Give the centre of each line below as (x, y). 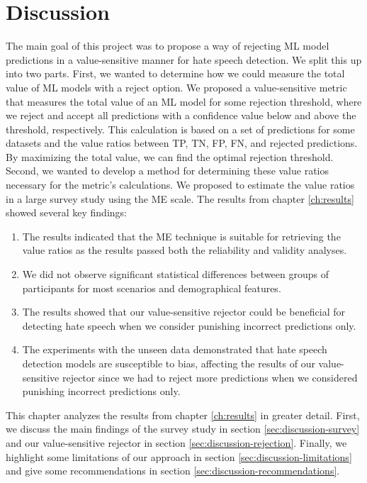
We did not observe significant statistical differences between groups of (176, 274)
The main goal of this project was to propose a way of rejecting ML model (168, 46)
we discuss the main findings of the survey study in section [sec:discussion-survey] (183, 429)
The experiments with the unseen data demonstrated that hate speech (175, 349)
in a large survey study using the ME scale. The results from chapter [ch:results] (180, 198)
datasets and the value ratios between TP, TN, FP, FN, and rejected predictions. (182, 143)
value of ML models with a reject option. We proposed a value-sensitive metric (176, 87)
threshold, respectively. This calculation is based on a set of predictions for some (180, 129)
